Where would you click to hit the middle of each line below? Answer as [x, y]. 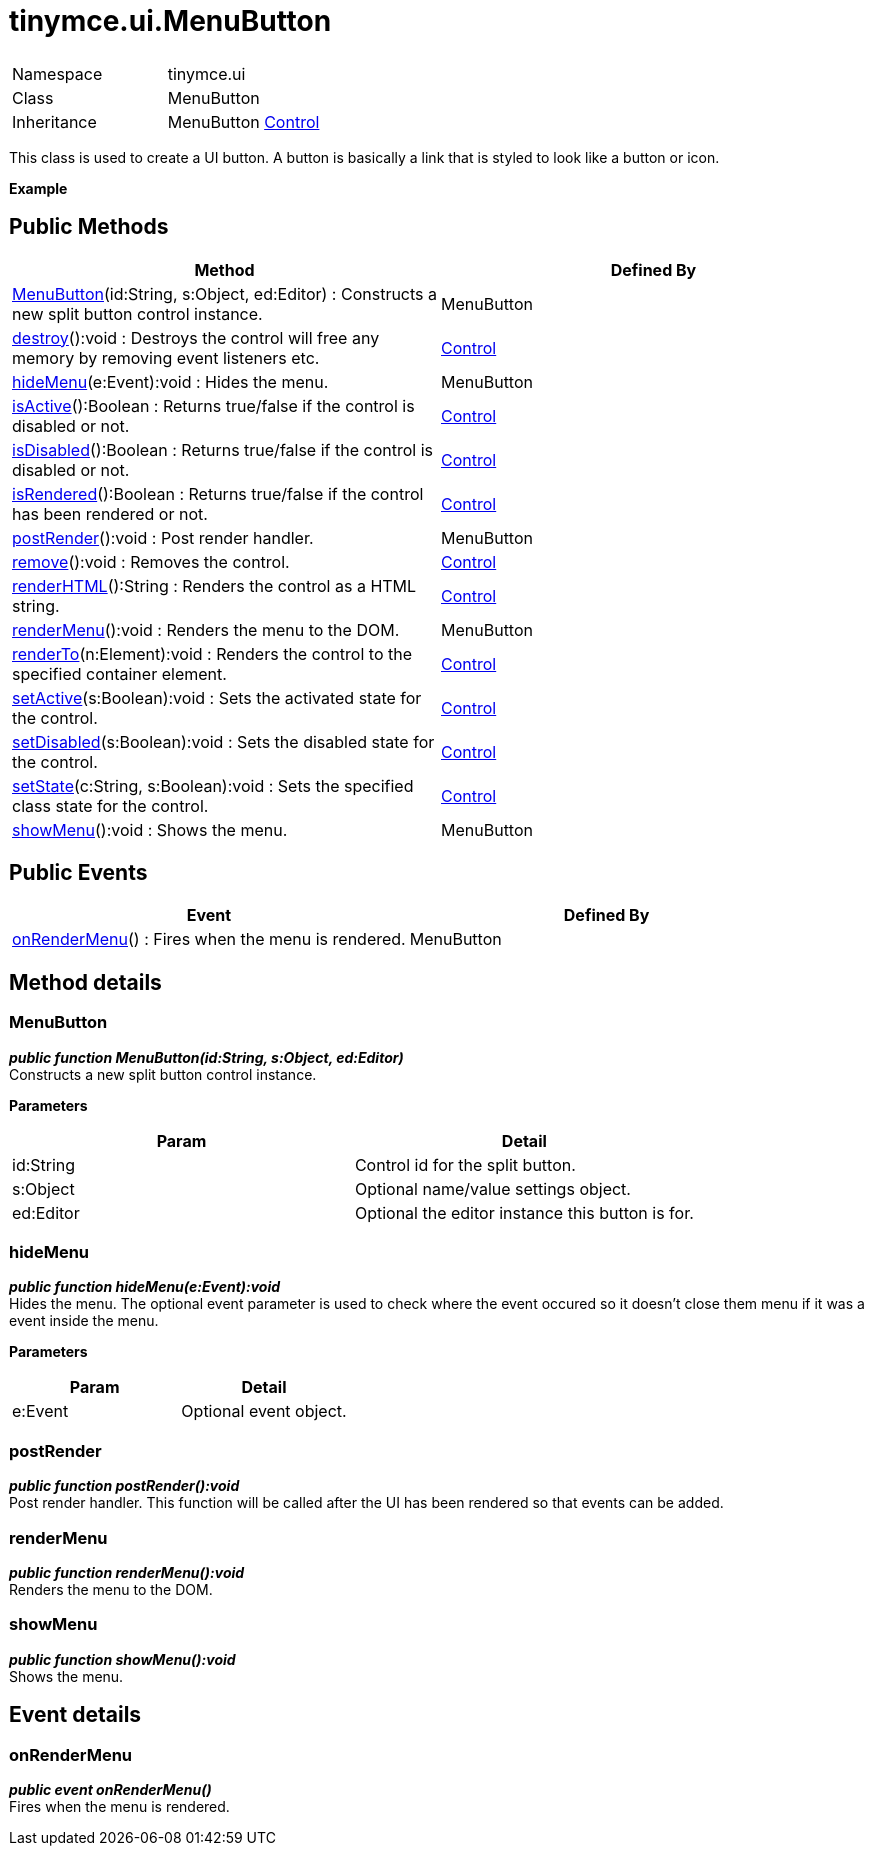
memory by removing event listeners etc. [166, 357]
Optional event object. [264, 1411]
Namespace [57, 73]
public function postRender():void [124, 1486]
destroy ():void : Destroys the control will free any [196, 337]
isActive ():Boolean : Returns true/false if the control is [213, 405]
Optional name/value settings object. [492, 1188]
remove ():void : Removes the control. [151, 561]
